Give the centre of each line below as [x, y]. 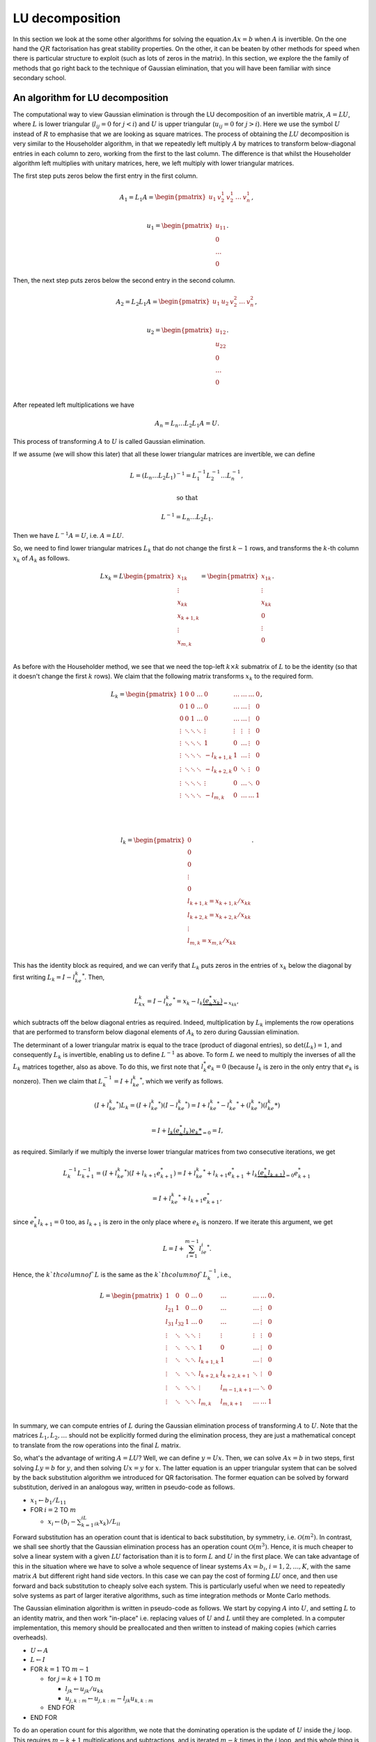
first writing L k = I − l [44, 978]
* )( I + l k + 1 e [142, 1173]
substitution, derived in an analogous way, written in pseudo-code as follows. [124, 1487]
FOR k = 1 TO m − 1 [60, 1670]
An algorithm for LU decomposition [91, 98]
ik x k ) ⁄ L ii [108, 1523]
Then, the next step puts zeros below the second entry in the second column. [124, 280]
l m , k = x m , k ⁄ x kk [212, 942]
